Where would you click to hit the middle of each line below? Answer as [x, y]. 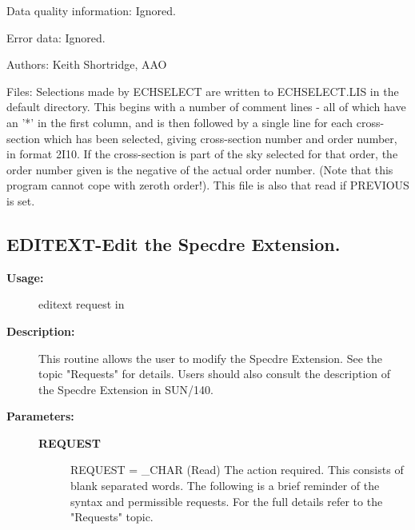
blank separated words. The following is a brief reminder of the [225, 486]
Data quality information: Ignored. [91, 10]
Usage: [25, 277]
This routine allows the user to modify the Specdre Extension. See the [210, 358]
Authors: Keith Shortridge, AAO [87, 64]
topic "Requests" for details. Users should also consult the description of [215, 374]
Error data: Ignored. [56, 37]
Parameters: [40, 416]
